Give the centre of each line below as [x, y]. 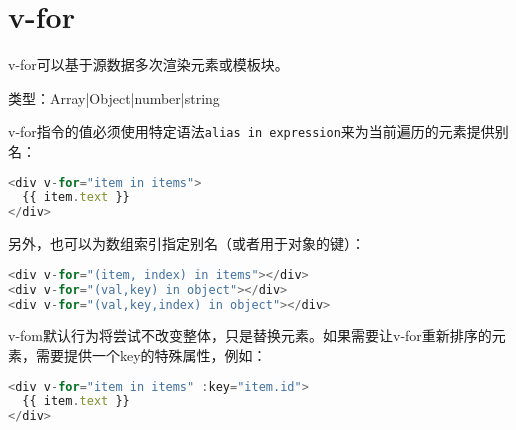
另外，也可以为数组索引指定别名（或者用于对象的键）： [186, 243]
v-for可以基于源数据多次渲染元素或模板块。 [148, 64]
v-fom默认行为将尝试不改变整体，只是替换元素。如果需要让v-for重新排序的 [250, 335]
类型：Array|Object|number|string [114, 97]
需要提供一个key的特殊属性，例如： [151, 355]
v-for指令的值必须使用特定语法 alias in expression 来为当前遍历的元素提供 [251, 131]
